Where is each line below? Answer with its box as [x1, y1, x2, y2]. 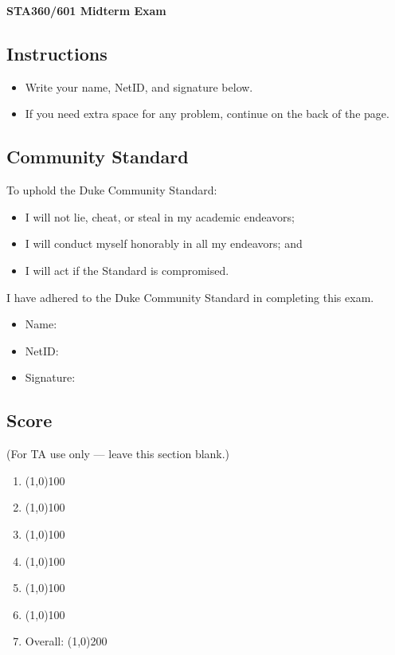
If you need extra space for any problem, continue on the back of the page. [25, 105, 389, 122]
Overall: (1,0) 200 [25, 633, 108, 649]
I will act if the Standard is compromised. [25, 261, 229, 278]
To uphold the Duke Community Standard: [6, 182, 217, 198]
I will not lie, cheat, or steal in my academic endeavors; [25, 208, 295, 225]
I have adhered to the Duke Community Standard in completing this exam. [6, 288, 374, 305]
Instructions [6, 41, 108, 65]
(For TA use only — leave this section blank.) [6, 445, 230, 462]
